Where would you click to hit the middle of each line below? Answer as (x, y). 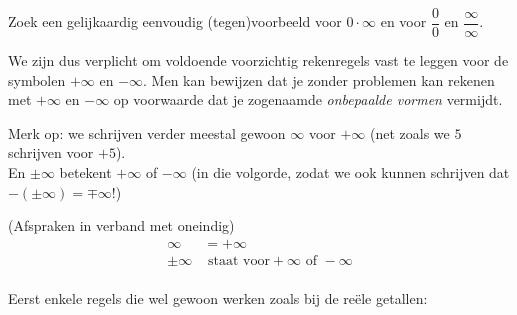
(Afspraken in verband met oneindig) (121, 225)
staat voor (238, 260)
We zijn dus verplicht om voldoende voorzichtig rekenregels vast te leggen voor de (258, 60)
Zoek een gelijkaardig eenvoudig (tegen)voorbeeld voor (175, 21)
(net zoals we (410, 132)
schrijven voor (51, 152)
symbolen (37, 79)
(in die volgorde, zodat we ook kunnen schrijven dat (350, 172)
